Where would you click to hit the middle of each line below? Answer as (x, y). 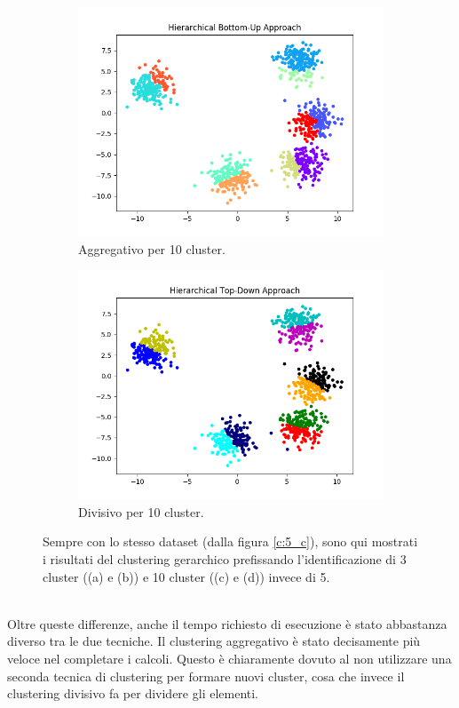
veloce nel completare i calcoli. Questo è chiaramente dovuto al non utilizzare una (229, 658)
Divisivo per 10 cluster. (141, 511)
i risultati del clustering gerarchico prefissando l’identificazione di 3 (225, 558)
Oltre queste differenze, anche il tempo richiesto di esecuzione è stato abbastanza (227, 623)
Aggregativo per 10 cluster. (152, 248)
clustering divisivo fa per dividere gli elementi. (133, 693)
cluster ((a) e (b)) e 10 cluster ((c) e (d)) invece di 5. (186, 576)
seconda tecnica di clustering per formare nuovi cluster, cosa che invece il (206, 676)
